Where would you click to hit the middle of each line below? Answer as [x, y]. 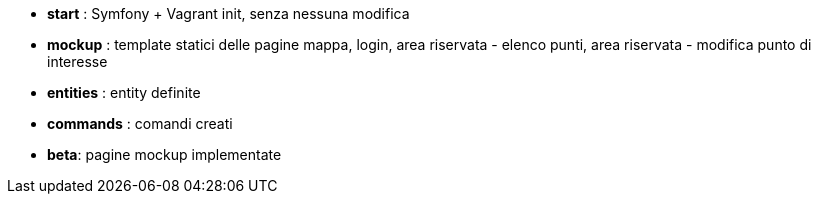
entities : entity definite [124, 92]
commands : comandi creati [140, 123]
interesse [77, 61]
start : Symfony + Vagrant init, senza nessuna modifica [228, 13]
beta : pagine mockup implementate [164, 154]
